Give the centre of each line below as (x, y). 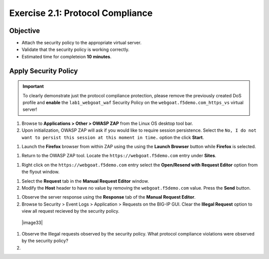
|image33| (32, 223)
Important (33, 86)
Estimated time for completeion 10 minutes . (67, 56)
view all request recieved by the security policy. (70, 211)
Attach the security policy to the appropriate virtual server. (82, 43)
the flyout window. (41, 172)
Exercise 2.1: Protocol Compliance (81, 13)
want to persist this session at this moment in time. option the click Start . (113, 137)
